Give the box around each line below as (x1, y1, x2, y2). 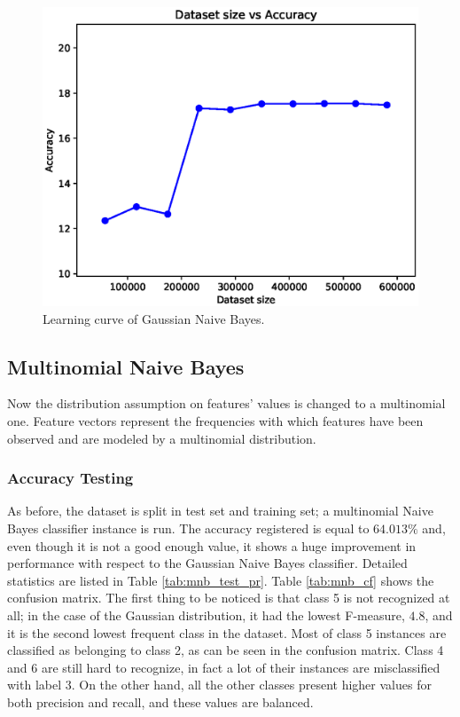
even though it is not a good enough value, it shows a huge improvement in (7, 536, 417, 555)
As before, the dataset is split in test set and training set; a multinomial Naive (7, 501, 433, 520)
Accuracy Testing (7, 467, 134, 489)
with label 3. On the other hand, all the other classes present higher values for (7, 675, 432, 694)
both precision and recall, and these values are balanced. (7, 692, 314, 711)
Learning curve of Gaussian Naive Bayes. (43, 309, 265, 327)
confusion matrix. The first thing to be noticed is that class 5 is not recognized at (7, 588, 450, 607)
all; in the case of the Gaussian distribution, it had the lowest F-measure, (7, 606, 405, 624)
